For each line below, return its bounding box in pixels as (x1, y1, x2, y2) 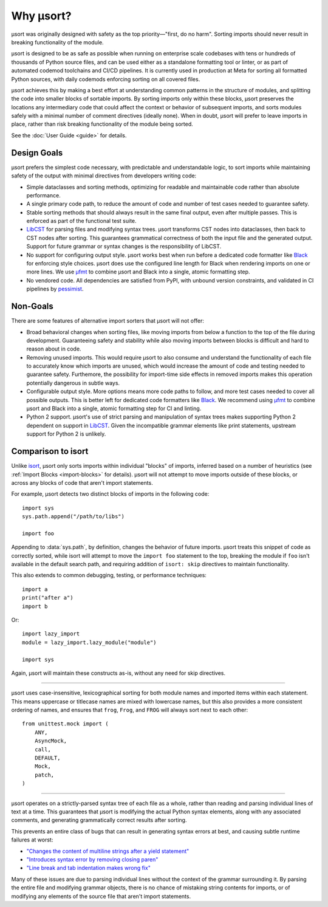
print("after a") (22, 594, 73, 601)
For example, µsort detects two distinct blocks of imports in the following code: (11, 490, 210, 498)
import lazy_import (22, 631, 80, 637)
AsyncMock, (34, 738, 67, 744)
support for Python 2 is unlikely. (26, 430, 106, 437)
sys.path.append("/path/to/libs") (22, 513, 125, 520)
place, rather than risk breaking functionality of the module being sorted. (11, 120, 194, 128)
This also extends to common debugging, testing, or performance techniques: (11, 572, 207, 579)
